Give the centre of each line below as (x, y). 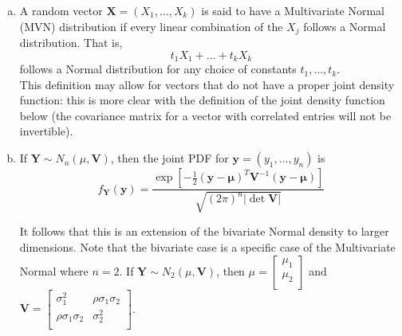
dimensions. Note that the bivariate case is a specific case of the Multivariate (207, 247)
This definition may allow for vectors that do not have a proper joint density (207, 84)
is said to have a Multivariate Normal (293, 10)
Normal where (54, 270)
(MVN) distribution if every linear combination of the (151, 26)
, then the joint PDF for (169, 158)
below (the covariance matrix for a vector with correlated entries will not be (205, 115)
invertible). (46, 131)
